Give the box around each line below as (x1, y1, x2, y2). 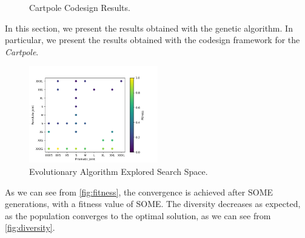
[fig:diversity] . (5, 221, 55, 234)
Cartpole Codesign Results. (29, 1, 130, 13)
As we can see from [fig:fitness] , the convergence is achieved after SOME (5, 185, 273, 198)
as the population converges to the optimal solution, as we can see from (5, 209, 271, 222)
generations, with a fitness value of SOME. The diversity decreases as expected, (5, 197, 301, 210)
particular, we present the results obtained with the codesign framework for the (5, 33, 300, 46)
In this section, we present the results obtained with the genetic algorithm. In (5, 21, 293, 34)
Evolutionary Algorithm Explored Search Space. (29, 165, 208, 177)
